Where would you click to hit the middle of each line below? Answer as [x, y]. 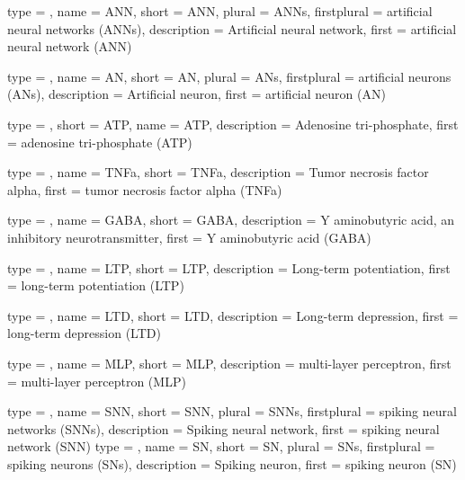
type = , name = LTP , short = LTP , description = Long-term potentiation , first [229, 267]
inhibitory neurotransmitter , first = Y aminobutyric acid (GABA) [189, 237]
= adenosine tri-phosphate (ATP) [100, 142]
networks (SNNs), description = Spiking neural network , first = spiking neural [224, 428]
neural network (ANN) [70, 46]
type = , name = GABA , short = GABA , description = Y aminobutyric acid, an [231, 220]
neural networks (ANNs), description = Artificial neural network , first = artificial [232, 28]
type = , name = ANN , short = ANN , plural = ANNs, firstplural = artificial [220, 11]
